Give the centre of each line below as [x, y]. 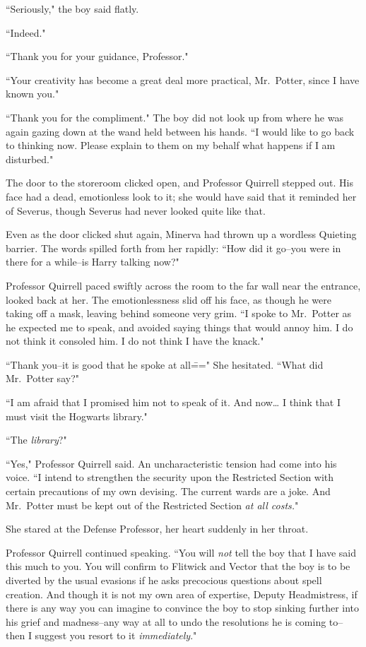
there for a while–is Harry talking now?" [93, 262]
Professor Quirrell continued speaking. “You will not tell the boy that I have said [181, 552]
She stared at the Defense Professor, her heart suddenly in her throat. [157, 529]
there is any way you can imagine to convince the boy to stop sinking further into [183, 608]
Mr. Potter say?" [42, 378]
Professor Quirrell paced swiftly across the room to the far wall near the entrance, [183, 285]
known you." [33, 94]
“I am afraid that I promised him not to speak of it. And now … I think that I [173, 402]
